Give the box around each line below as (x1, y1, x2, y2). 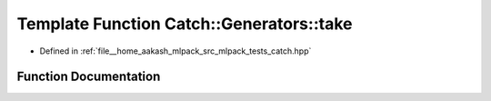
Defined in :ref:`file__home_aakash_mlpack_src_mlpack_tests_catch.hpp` (39, 45, 312, 56)
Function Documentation (16, 69, 161, 85)
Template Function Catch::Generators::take (16, 14, 353, 34)
